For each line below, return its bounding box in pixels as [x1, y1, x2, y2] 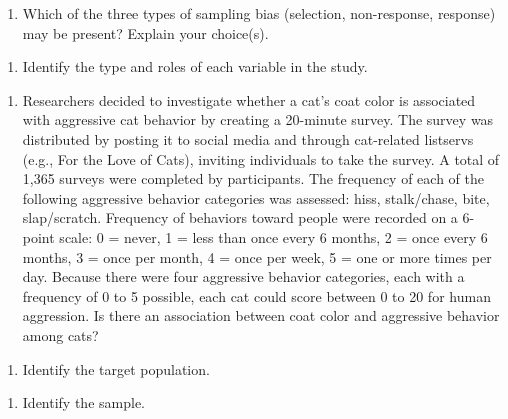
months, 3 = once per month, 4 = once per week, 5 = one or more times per [22, 246, 492, 267]
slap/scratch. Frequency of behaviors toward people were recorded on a [22, 207, 458, 228]
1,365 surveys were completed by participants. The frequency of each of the [22, 168, 484, 189]
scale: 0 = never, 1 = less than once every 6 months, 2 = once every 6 [59, 226, 488, 247]
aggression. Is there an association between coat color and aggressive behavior [22, 305, 500, 326]
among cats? [22, 324, 99, 345]
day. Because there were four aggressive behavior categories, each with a [22, 266, 465, 287]
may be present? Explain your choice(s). [22, 22, 269, 43]
